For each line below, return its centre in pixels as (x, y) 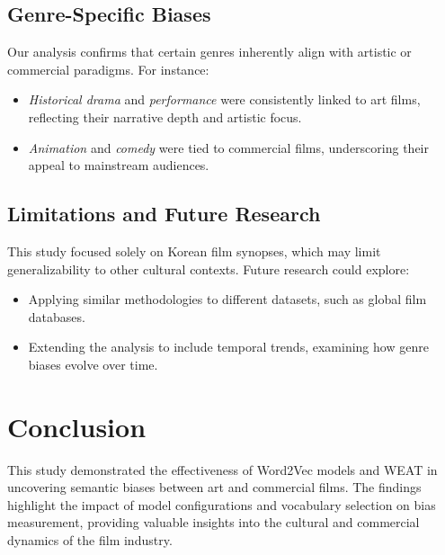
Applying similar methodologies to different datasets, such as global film (227, 299)
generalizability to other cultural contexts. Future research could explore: (209, 269)
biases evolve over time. (93, 364)
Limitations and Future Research (164, 214)
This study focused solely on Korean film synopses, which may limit (194, 251)
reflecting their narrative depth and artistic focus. (165, 116)
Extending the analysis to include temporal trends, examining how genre (228, 347)
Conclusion (77, 426)
